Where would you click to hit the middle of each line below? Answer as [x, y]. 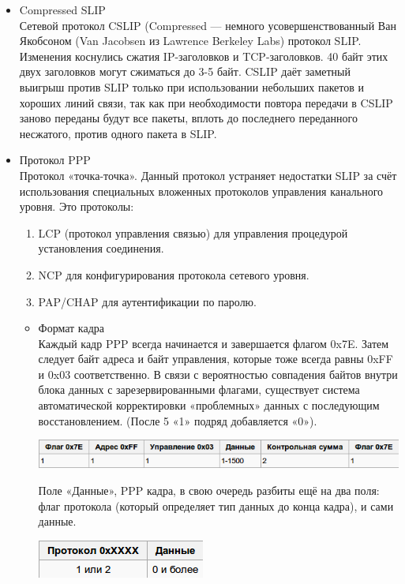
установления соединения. [101, 248]
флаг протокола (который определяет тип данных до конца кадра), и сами [216, 505]
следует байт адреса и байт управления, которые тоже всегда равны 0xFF [216, 359]
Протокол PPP [55, 160]
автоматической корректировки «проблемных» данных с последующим [209, 405]
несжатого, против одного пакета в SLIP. [118, 133]
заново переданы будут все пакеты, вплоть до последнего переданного [188, 118]
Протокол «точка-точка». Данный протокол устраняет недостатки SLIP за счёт [208, 175]
